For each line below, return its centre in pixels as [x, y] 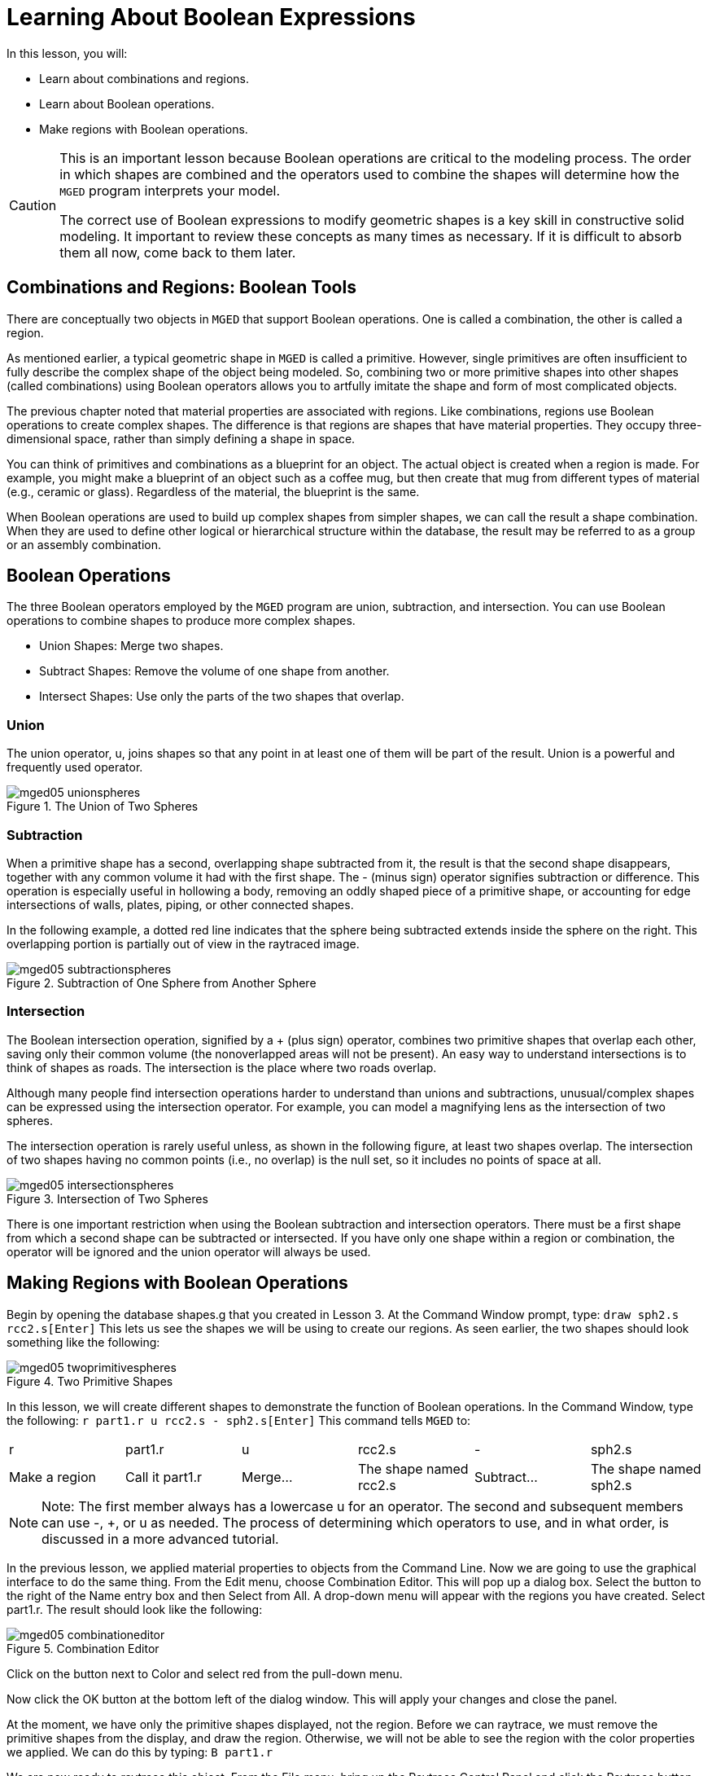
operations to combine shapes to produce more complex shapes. [181, 621]
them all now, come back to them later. [178, 252]
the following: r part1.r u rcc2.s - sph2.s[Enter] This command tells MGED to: [239, 1420]
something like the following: [83, 1342]
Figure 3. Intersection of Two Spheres [107, 1198]
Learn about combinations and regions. [144, 78]
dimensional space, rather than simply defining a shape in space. [181, 438]
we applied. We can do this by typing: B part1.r [140, 1752]
